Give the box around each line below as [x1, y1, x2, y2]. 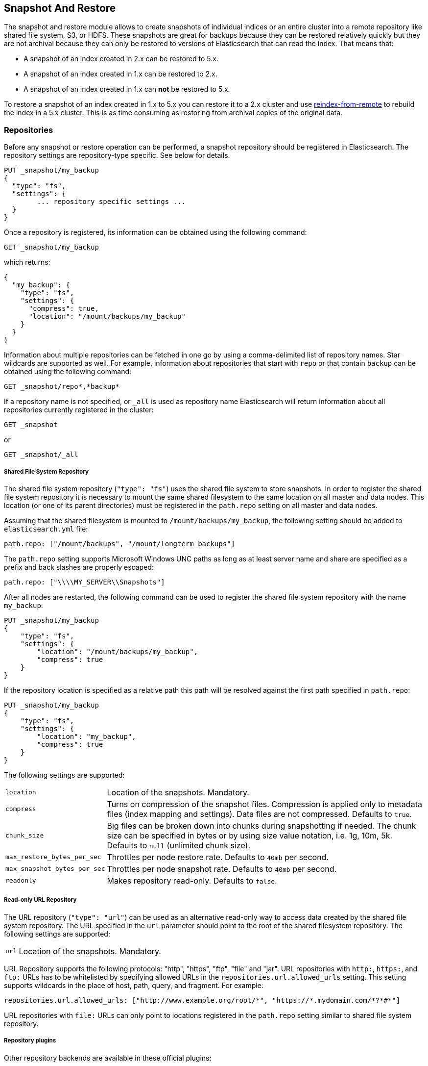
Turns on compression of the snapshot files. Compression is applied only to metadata [107, 799, 422, 809]
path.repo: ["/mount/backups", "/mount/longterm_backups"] [4, 539, 236, 548]
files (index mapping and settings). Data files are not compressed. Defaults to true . [107, 809, 412, 819]
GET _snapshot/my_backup [4, 243, 99, 252]
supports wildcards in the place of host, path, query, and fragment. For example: [4, 981, 263, 990]
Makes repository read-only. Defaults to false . [107, 875, 277, 886]
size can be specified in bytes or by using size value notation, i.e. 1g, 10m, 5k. [107, 830, 393, 840]
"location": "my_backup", [37, 732, 136, 740]
